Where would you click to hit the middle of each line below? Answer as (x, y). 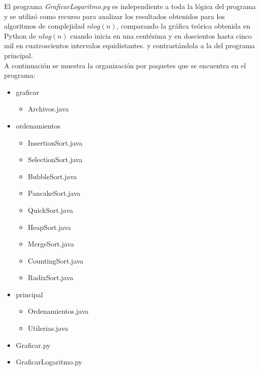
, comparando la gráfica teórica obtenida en (183, 26)
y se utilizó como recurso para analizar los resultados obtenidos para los (114, 16)
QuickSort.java (50, 210)
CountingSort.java (56, 260)
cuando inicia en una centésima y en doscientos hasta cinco (161, 35)
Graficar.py (33, 345)
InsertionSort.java (55, 142)
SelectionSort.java (55, 159)
